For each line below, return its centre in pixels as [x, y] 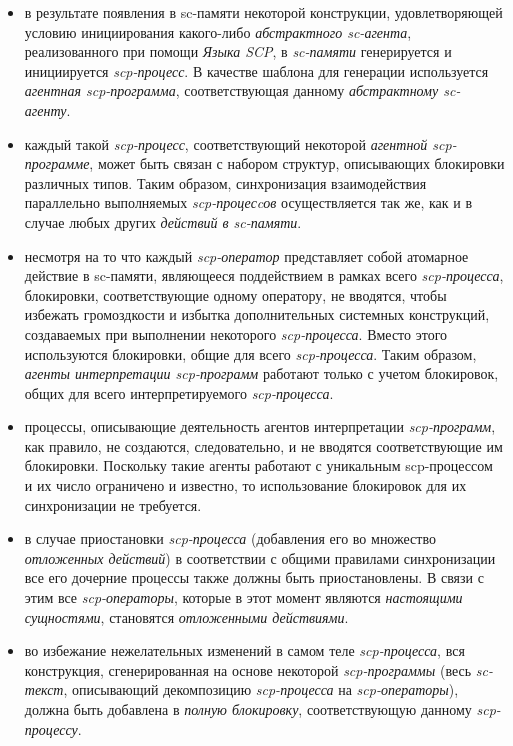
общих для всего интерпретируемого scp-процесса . [179, 392]
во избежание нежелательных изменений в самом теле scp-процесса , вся [244, 650]
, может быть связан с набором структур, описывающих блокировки [297, 163]
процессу [51, 728]
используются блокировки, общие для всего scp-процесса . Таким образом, [250, 353]
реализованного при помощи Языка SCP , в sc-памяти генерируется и [238, 51]
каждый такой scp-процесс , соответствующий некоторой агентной [226, 143]
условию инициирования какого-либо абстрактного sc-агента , [218, 31]
